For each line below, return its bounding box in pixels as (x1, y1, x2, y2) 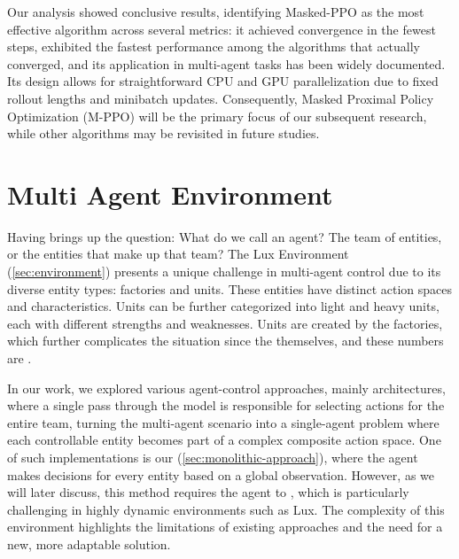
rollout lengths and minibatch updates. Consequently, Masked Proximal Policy (7, 89, 434, 107)
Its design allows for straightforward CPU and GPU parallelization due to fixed (7, 72, 439, 90)
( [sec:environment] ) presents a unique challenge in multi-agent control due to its (7, 262, 441, 281)
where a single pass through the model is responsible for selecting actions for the (7, 396, 445, 415)
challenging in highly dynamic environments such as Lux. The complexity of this (7, 500, 445, 518)
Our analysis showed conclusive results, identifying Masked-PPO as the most (7, 3, 424, 20)
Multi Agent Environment (7, 175, 333, 212)
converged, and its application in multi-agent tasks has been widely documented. (7, 54, 446, 73)
